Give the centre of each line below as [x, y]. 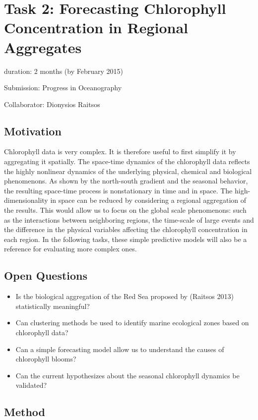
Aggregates [43, 47]
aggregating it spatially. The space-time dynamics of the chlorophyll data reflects [127, 161]
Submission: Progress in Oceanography [63, 88]
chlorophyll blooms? [46, 359]
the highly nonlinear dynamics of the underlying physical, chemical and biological [128, 171]
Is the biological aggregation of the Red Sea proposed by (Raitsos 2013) [125, 296]
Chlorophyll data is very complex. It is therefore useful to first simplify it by [120, 151]
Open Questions [46, 275]
